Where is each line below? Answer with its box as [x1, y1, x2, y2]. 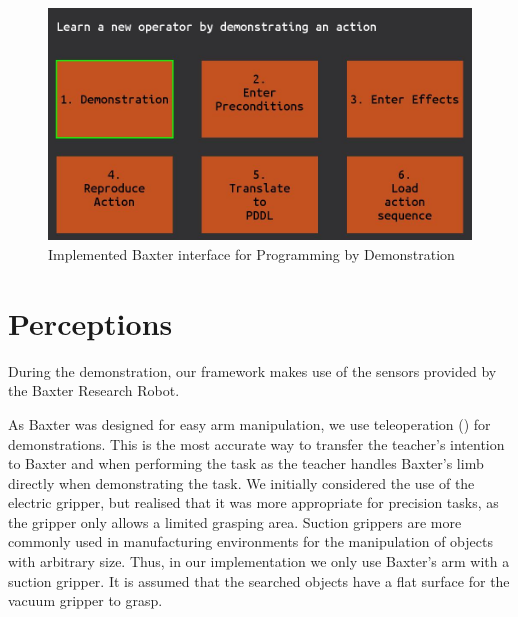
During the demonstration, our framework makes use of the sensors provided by [8, 360, 497, 381]
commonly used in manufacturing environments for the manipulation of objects [8, 531, 493, 552]
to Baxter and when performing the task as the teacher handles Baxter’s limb [8, 453, 484, 474]
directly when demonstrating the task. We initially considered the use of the [8, 472, 475, 493]
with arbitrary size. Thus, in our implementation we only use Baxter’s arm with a [8, 551, 510, 572]
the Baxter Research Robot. [8, 380, 180, 401]
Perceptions [8, 302, 173, 343]
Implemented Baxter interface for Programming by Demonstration [48, 244, 455, 265]
